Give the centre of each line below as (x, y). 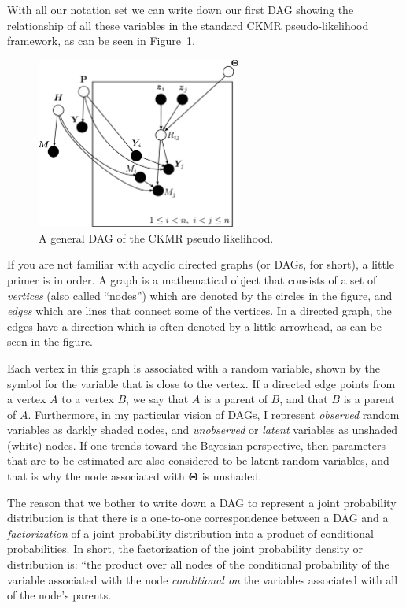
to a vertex (88, 399)
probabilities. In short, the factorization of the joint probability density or (185, 549)
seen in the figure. (50, 341)
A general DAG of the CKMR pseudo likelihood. (156, 237)
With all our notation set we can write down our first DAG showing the (181, 9)
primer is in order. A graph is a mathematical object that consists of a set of (192, 279)
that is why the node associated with (96, 476)
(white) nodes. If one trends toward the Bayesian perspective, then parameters (197, 445)
